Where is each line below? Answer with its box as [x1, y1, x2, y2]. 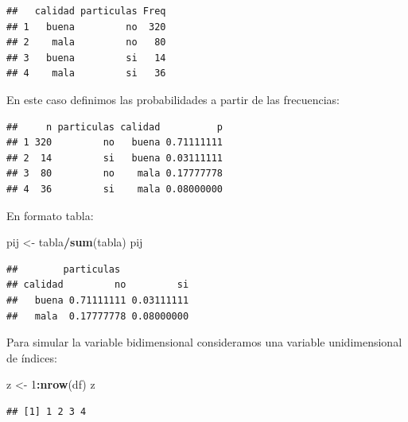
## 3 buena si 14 [6, 52, 166, 64]
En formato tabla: [6, 207, 94, 223]
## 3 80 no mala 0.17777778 [6, 168, 223, 180]
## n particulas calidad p [6, 121, 223, 133]
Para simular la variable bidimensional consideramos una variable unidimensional [6, 334, 402, 350]
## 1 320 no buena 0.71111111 [6, 137, 223, 149]
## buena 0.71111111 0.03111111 [6, 294, 189, 306]
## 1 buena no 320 [6, 21, 166, 33]
